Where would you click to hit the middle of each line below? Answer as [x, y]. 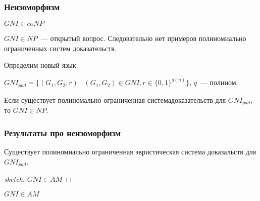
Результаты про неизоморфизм [63, 132]
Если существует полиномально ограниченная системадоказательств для [115, 99]
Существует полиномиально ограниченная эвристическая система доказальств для [130, 152]
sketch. [15, 179]
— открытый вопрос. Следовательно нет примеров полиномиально [143, 38]
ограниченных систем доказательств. [60, 48]
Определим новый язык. [41, 65]
